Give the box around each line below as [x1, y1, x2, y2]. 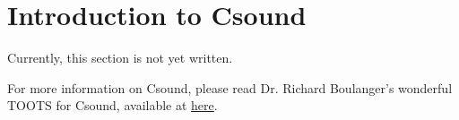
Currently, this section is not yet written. [7, 48, 233, 67]
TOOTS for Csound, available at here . [7, 96, 218, 115]
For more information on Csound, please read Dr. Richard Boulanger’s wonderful [7, 78, 453, 97]
